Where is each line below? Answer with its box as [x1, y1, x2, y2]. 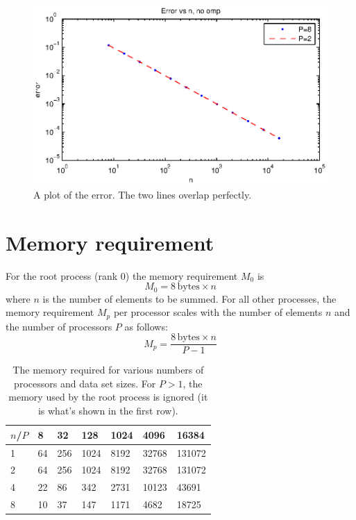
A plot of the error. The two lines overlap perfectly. [33, 187, 252, 201]
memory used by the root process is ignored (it [8, 389, 208, 404]
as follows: [124, 319, 168, 333]
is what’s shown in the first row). [37, 403, 178, 418]
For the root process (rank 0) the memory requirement [6, 268, 238, 283]
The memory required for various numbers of [12, 362, 204, 377]
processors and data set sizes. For [14, 376, 156, 390]
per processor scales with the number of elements [113, 305, 323, 319]
